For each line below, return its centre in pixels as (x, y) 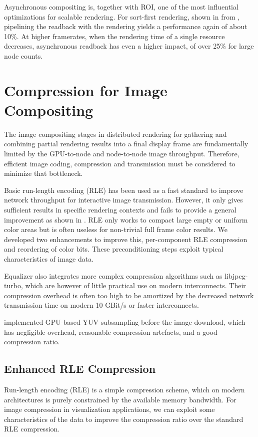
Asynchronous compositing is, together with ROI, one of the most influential (121, 7)
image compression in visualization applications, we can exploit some (109, 409)
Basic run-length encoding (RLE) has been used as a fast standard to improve (124, 190)
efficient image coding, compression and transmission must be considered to (120, 163)
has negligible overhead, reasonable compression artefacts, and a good (111, 332)
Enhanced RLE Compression (80, 369)
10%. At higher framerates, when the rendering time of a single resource (114, 36)
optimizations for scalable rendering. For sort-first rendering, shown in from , (122, 16)
